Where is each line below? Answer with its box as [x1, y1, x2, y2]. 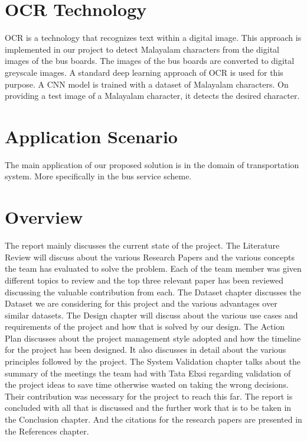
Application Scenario [5, 124, 178, 148]
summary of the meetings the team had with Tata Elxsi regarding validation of [5, 366, 291, 379]
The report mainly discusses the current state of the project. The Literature [5, 239, 280, 252]
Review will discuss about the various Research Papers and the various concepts [5, 250, 295, 263]
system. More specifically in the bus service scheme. [5, 170, 192, 182]
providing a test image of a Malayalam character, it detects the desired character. [5, 89, 300, 102]
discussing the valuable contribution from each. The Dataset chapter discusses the [5, 285, 301, 298]
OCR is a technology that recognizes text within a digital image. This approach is [5, 31, 302, 44]
